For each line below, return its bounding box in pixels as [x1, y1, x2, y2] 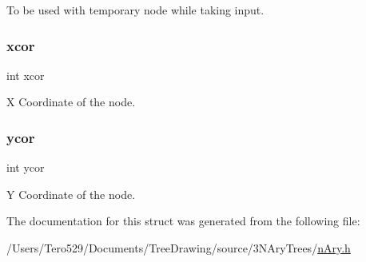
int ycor [6, 159, 45, 176]
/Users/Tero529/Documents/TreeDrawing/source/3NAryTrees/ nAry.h [6, 240, 351, 256]
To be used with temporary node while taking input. [6, 2, 265, 18]
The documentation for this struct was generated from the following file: [6, 212, 360, 229]
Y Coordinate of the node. [6, 185, 136, 202]
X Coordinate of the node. [6, 93, 136, 110]
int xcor [6, 66, 45, 83]
